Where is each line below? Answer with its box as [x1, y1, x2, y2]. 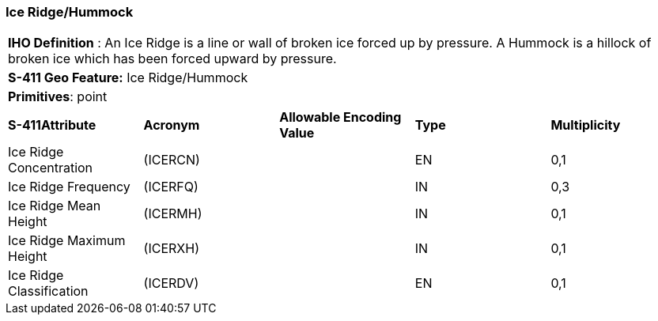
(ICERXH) [143, 240, 199, 257]
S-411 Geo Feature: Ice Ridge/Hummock [8, 70, 248, 86]
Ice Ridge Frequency [8, 179, 130, 195]
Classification [8, 283, 89, 300]
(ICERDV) [143, 275, 199, 292]
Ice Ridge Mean [8, 198, 101, 214]
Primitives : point [8, 89, 108, 105]
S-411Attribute [8, 117, 96, 134]
